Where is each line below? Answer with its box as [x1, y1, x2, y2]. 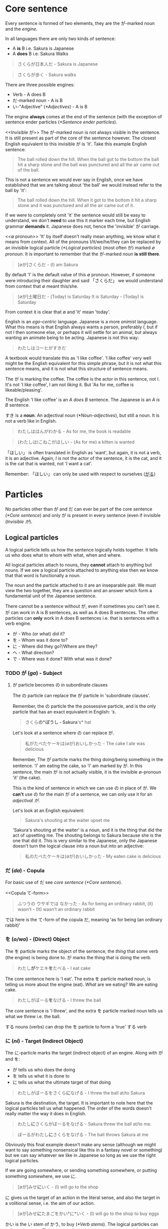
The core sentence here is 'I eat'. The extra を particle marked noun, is [5, 976, 151, 982]
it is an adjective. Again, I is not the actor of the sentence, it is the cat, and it [5, 455, 162, 461]
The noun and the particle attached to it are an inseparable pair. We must [5, 582, 156, 588]
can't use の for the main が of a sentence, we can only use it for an [12, 791, 152, 797]
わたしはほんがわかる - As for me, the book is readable [17, 428, 131, 434]
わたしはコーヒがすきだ [17, 344, 66, 351]
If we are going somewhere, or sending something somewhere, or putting [5, 1167, 157, 1173]
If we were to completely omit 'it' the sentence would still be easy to [5, 212, 146, 218]
